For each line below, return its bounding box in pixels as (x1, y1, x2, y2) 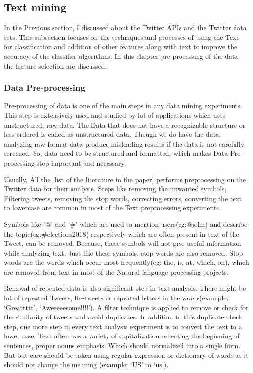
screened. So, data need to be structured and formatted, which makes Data (4, 148, 228, 158)
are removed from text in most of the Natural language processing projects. (4, 266, 229, 277)
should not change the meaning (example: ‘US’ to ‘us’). (4, 359, 169, 370)
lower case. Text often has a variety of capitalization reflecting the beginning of (4, 331, 240, 341)
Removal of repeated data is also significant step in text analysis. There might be (4, 283, 246, 293)
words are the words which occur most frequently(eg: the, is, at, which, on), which (4, 257, 249, 267)
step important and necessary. (36, 157, 126, 168)
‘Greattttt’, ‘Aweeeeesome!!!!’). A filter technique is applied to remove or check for (4, 302, 249, 312)
